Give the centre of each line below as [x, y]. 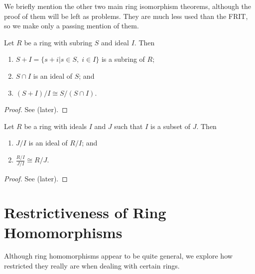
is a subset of [170, 126]
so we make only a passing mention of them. [71, 26]
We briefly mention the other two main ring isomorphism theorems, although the [127, 6]
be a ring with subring [58, 42]
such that [128, 126]
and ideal [115, 42]
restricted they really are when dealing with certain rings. [92, 266]
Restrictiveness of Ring [85, 212]
